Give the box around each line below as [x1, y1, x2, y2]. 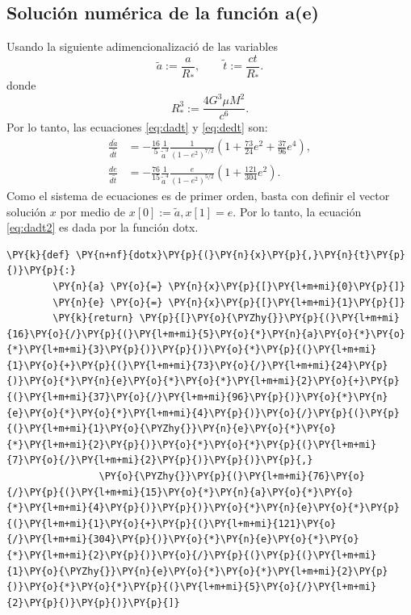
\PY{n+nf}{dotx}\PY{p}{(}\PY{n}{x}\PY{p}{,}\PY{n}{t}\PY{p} [75, 249, 405, 261]
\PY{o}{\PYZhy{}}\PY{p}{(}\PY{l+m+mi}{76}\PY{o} [99, 471, 365, 483]
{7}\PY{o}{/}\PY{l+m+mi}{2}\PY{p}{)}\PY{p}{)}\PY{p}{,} [6, 454, 313, 466]
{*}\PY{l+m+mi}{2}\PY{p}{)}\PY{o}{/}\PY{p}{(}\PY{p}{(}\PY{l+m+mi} [6, 550, 377, 562]
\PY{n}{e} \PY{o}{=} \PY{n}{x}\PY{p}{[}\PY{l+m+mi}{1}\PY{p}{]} [52, 296, 405, 308]
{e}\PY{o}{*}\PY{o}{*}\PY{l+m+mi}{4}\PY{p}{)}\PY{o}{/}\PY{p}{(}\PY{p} [6, 407, 400, 419]
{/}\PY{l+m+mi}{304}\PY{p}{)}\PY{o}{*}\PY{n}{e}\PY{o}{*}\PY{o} [6, 533, 359, 546]
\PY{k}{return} [52, 312, 134, 324]
